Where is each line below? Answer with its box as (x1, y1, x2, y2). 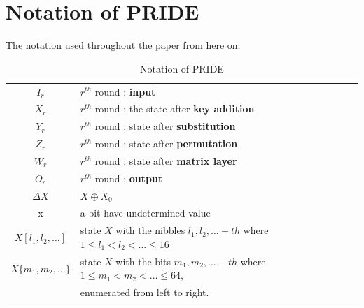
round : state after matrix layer (94, 153, 237, 168)
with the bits (115, 254, 171, 268)
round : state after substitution (94, 119, 236, 133)
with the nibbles (115, 223, 185, 237)
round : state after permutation (94, 136, 238, 151)
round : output (94, 170, 163, 185)
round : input (94, 84, 156, 98)
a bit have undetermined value (80, 205, 211, 220)
